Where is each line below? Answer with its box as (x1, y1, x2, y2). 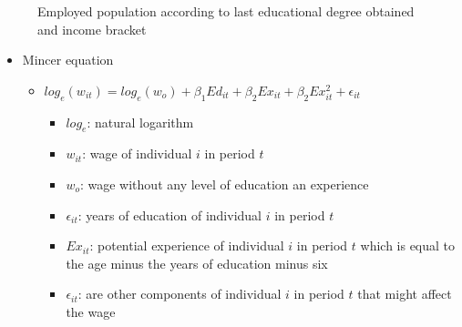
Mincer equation (22, 50, 114, 69)
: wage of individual (82, 144, 192, 163)
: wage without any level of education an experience (79, 174, 369, 193)
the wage (66, 301, 116, 321)
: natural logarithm (87, 112, 194, 131)
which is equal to (360, 236, 456, 255)
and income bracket (37, 19, 147, 38)
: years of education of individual (77, 205, 262, 224)
